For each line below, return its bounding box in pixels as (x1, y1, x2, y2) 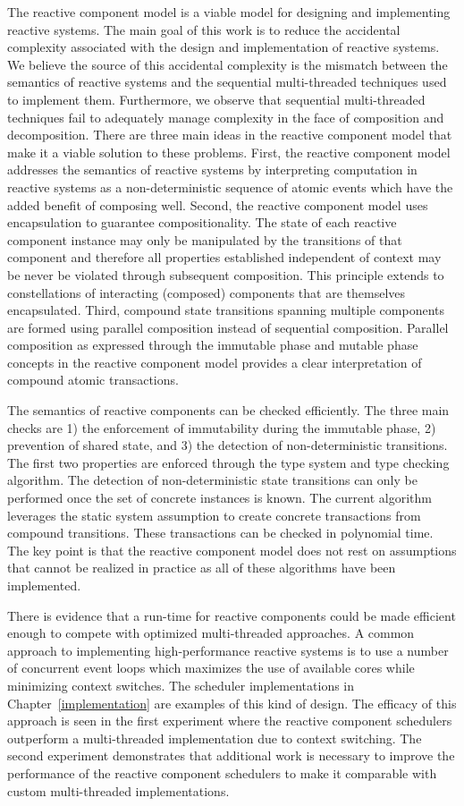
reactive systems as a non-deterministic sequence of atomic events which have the (7, 177, 453, 196)
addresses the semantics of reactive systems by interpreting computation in (7, 160, 418, 179)
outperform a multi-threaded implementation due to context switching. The (7, 728, 422, 747)
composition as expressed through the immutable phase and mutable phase (7, 335, 418, 354)
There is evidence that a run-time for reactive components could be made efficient (7, 606, 456, 624)
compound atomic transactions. (7, 370, 179, 389)
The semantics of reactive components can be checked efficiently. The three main (7, 401, 450, 420)
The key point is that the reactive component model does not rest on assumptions (7, 540, 457, 559)
